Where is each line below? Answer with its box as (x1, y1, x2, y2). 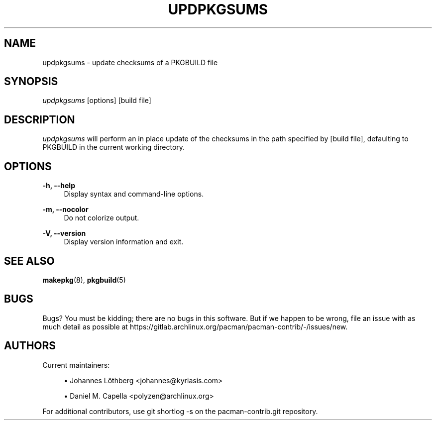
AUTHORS (4, 339, 56, 352)
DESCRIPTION (4, 113, 75, 126)
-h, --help (42, 181, 75, 190)
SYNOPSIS (4, 75, 58, 88)
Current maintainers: (42, 360, 110, 369)
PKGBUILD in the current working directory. (42, 143, 185, 152)
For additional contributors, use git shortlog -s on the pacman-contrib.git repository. (42, 407, 318, 416)
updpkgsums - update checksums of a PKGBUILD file (42, 58, 218, 67)
